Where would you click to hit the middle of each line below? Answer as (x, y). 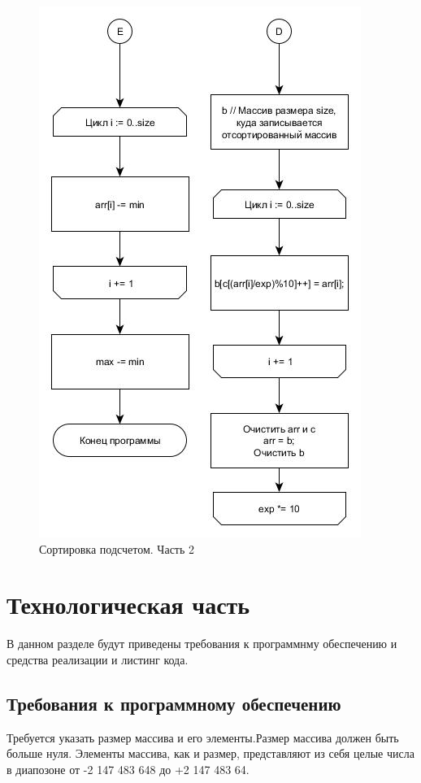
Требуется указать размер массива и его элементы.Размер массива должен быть (203, 737)
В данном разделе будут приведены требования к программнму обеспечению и (202, 644)
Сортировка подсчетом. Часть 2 (117, 548)
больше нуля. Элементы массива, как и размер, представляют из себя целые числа (210, 753)
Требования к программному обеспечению (174, 703)
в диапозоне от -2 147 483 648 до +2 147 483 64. (128, 769)
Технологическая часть (128, 605)
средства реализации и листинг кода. (98, 659)
